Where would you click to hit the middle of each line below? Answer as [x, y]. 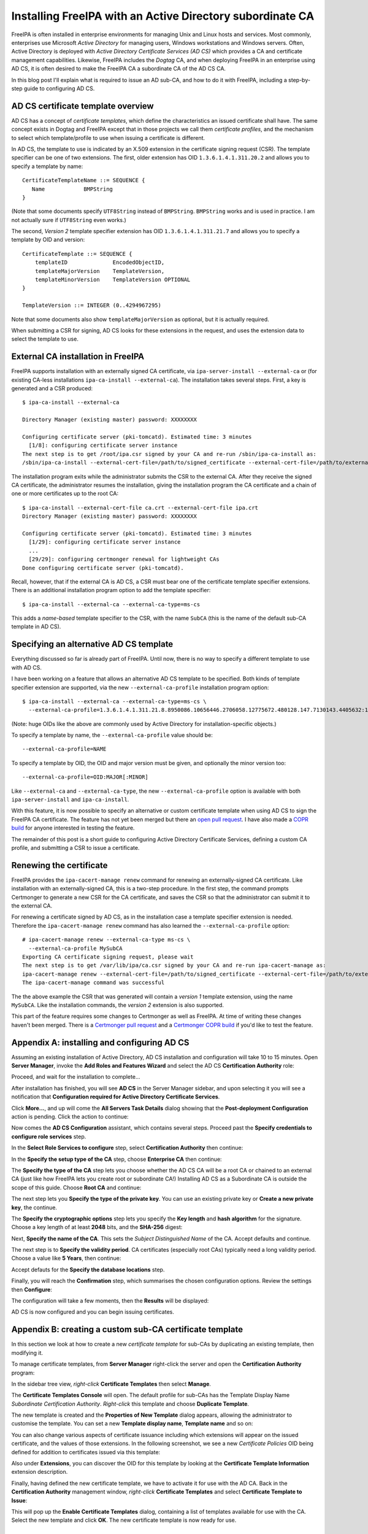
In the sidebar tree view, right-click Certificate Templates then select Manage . [111, 1384]
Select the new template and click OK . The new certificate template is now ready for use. [124, 1520]
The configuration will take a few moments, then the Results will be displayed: [110, 1301]
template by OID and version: [48, 240]
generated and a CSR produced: [52, 388]
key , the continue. [34, 1207]
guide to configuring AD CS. [59, 88]
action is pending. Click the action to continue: [70, 1117]
